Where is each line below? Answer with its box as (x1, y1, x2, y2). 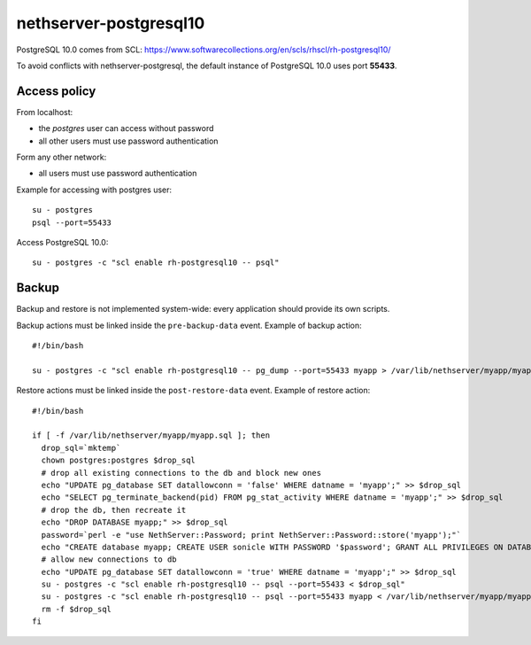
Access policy (16, 83, 96, 98)
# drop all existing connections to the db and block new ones (41, 468, 322, 478)
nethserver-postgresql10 (16, 13, 205, 33)
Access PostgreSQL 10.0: (16, 237, 109, 247)
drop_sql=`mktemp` (41, 443, 121, 453)
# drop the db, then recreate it (41, 505, 187, 515)
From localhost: (16, 106, 73, 117)
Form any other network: (16, 152, 107, 163)
